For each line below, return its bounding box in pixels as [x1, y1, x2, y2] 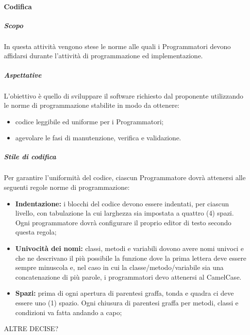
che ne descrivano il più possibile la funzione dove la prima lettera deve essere [15, 252, 247, 263]
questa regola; [15, 227, 57, 237]
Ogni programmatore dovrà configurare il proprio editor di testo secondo [15, 217, 232, 227]
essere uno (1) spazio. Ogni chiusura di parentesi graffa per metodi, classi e [15, 297, 238, 307]
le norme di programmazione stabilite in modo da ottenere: [4, 100, 180, 110]
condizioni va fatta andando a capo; [15, 307, 122, 317]
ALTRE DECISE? [4, 323, 59, 334]
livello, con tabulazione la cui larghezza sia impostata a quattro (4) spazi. [15, 208, 234, 218]
